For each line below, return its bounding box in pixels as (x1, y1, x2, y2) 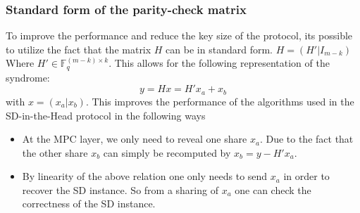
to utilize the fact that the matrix (6, 41, 151, 56)
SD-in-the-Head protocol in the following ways (6, 108, 206, 122)
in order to (283, 169, 330, 183)
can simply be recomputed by (103, 145, 231, 160)
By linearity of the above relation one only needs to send (22, 169, 268, 183)
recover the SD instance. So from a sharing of (22, 182, 218, 197)
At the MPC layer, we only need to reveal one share (22, 131, 247, 146)
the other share (22, 145, 88, 160)
